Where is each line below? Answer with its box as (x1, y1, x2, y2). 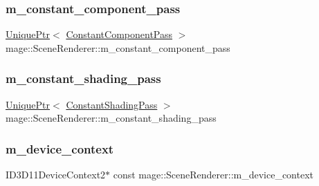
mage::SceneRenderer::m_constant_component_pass (6, 40, 230, 55)
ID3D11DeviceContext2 (6, 167, 106, 182)
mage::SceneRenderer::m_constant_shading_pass (6, 111, 217, 125)
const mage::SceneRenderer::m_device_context (113, 167, 314, 182)
